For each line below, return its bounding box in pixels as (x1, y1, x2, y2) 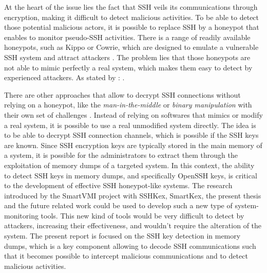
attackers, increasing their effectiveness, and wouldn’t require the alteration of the (4, 220, 262, 231)
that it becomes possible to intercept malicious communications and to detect (4, 250, 248, 261)
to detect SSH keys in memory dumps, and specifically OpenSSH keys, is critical (4, 170, 257, 180)
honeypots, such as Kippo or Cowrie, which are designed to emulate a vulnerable (4, 42, 259, 52)
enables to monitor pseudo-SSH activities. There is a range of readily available (4, 31, 251, 42)
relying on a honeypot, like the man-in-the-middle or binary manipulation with (4, 99, 252, 110)
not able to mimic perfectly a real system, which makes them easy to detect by (4, 62, 253, 72)
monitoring (4, 210, 39, 221)
